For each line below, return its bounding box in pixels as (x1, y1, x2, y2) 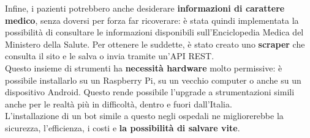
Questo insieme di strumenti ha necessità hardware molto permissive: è (5, 61, 282, 74)
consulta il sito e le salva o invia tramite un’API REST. (5, 49, 214, 62)
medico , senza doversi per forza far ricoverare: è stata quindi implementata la (5, 13, 299, 26)
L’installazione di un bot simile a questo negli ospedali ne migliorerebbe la (5, 109, 284, 122)
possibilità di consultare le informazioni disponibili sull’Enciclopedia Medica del (5, 26, 304, 38)
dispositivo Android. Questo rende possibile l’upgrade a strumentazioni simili (5, 85, 295, 98)
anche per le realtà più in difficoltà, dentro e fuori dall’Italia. (5, 97, 232, 110)
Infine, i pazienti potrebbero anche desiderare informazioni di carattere (5, 2, 285, 14)
